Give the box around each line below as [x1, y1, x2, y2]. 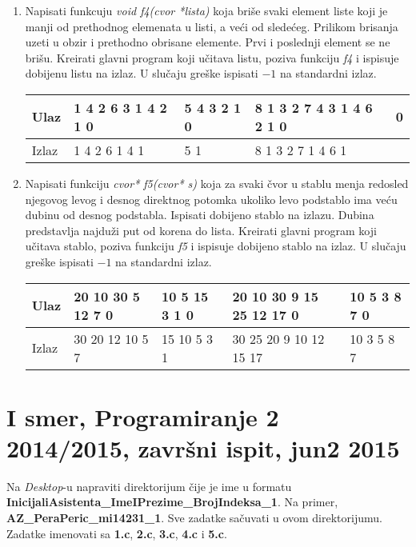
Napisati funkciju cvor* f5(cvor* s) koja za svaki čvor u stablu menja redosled [25, 174, 409, 191]
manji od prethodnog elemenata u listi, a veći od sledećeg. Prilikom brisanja [25, 18, 398, 34]
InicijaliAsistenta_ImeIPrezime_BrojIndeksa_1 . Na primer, [6, 493, 338, 510]
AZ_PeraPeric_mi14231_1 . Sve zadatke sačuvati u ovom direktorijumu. [6, 509, 382, 526]
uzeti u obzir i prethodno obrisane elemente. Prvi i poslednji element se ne [25, 34, 390, 50]
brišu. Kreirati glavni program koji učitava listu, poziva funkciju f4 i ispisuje [25, 49, 399, 66]
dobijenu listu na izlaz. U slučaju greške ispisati [25, 65, 258, 82]
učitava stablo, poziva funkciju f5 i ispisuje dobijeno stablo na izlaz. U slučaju [25, 238, 406, 254]
